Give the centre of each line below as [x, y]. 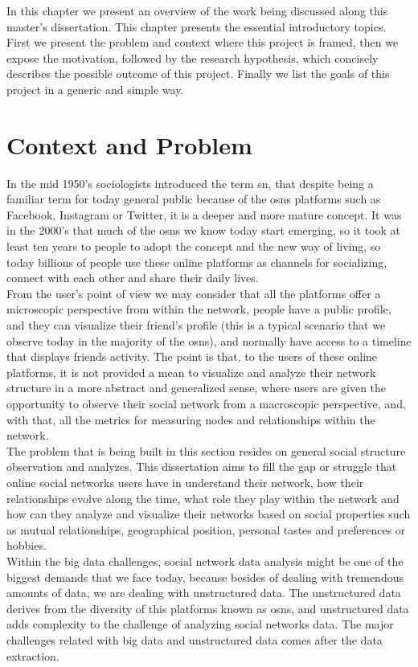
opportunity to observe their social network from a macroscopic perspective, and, [206, 403]
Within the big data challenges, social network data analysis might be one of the [205, 561]
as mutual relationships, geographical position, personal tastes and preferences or [206, 529]
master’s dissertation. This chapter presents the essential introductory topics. [197, 26]
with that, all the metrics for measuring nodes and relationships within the [191, 419]
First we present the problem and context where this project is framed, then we [203, 42]
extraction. [33, 655]
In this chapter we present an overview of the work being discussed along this [197, 10]
